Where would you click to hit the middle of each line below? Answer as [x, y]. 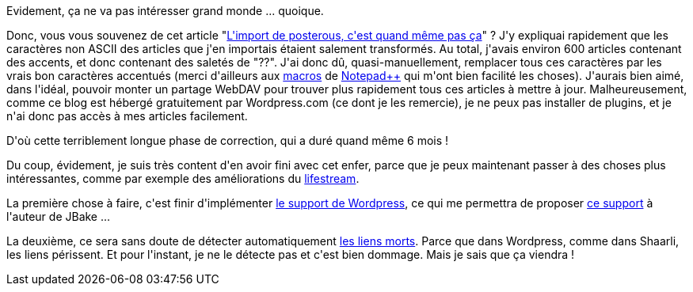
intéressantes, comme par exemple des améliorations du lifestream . [183, 178]
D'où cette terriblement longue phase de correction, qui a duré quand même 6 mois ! [228, 140]
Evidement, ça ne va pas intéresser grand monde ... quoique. [165, 11]
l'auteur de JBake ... [59, 216]
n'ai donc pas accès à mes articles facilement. [127, 116]
